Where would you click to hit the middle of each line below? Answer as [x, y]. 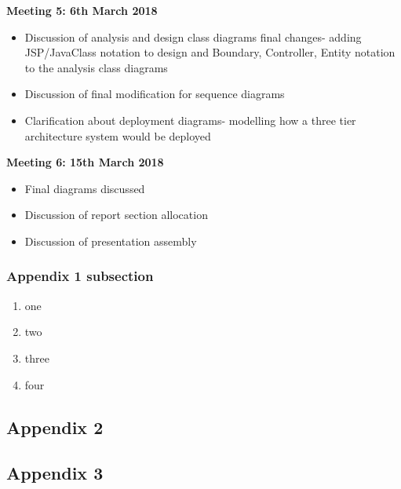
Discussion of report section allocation [116, 215]
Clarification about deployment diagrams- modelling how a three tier [190, 120]
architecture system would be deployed [118, 135]
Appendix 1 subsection [80, 276]
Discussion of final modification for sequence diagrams [155, 94]
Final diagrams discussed [85, 188]
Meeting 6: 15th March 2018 [85, 162]
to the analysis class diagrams [96, 67]
